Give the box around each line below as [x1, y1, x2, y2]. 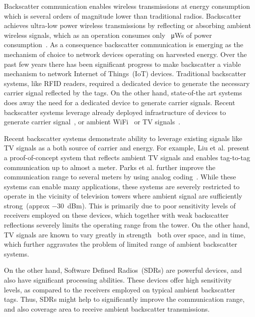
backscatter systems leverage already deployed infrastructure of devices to [4, 107, 226, 117]
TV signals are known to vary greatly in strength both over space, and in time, [4, 229, 246, 239]
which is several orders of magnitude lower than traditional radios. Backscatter [4, 10, 241, 21]
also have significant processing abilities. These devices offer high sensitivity [4, 275, 232, 285]
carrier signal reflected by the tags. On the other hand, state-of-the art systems [4, 87, 242, 98]
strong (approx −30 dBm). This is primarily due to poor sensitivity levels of [4, 200, 236, 210]
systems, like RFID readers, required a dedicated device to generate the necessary [4, 78, 250, 88]
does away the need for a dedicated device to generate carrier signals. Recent [4, 97, 235, 107]
